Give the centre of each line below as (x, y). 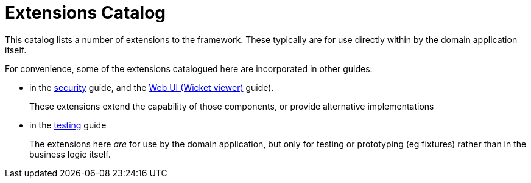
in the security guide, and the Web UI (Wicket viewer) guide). (152, 87)
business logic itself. (70, 154)
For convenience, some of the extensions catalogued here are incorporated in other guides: (189, 68)
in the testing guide (68, 125)
